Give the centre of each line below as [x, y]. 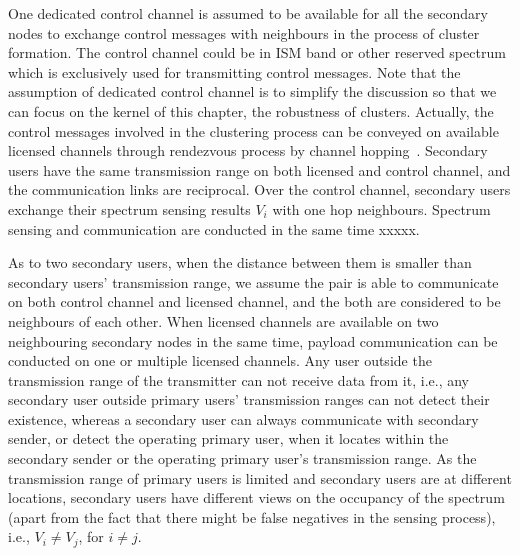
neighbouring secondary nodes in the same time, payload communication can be [253, 340]
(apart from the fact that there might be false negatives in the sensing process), [252, 516]
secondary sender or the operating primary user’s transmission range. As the [242, 458]
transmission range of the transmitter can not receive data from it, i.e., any [238, 379]
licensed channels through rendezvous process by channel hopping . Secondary [248, 150]
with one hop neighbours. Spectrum [381, 208]
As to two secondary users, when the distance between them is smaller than [240, 262]
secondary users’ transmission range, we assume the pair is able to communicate [253, 281]
